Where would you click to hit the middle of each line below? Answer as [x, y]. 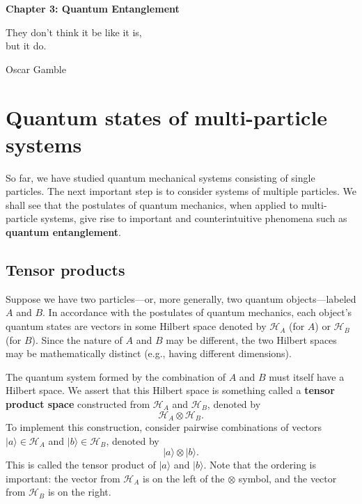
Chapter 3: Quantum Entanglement [93, 8]
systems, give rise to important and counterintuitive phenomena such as [194, 218]
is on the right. [79, 492]
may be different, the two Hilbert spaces [251, 339]
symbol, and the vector [288, 478]
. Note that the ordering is [260, 465]
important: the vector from [63, 478]
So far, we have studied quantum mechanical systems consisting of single [160, 177]
